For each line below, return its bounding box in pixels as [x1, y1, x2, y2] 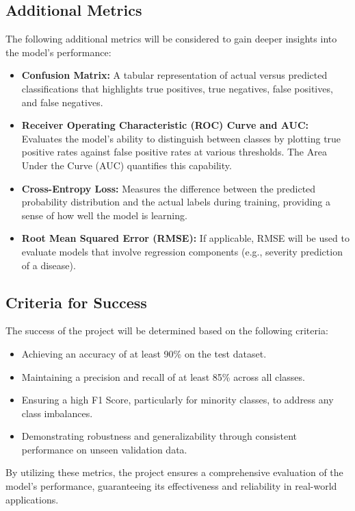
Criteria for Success [5, 291, 147, 312]
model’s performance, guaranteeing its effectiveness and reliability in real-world [5, 479, 337, 493]
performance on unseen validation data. [21, 442, 187, 456]
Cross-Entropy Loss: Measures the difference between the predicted [21, 181, 316, 195]
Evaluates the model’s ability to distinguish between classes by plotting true [21, 131, 341, 145]
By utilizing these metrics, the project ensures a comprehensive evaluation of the [5, 465, 343, 479]
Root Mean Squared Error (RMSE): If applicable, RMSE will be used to [21, 231, 350, 245]
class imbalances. [21, 406, 93, 420]
